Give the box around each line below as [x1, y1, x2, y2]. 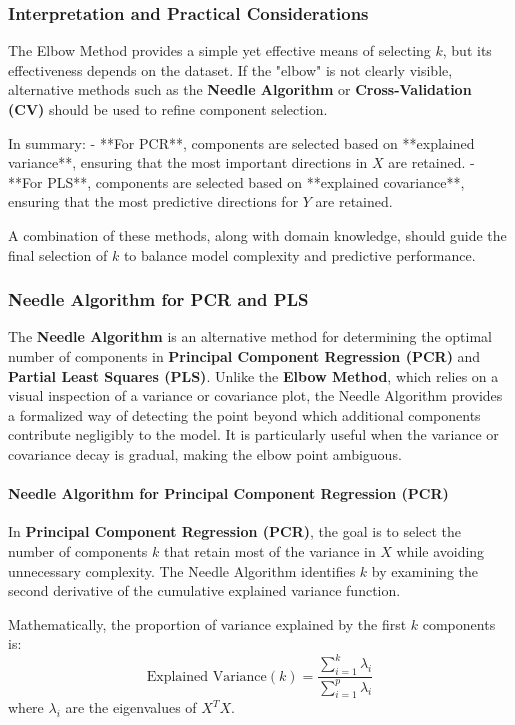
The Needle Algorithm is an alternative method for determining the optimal [8, 326, 492, 347]
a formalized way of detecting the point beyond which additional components [8, 404, 481, 425]
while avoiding [396, 540, 485, 561]
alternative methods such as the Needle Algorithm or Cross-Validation [8, 79, 472, 100]
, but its [442, 40, 492, 61]
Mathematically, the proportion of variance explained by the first [8, 613, 407, 634]
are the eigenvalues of [65, 697, 197, 718]
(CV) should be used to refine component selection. [8, 99, 328, 119]
